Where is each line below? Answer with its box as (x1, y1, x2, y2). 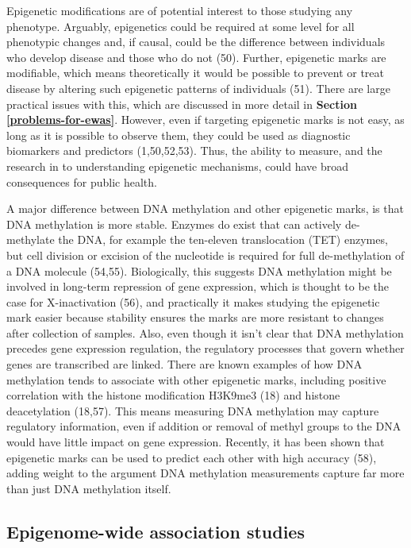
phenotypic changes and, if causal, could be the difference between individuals (6, 33, 386, 50)
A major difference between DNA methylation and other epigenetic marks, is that (6, 200, 404, 217)
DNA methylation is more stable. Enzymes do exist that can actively (6, 215, 342, 232)
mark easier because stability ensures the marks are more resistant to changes (6, 309, 384, 326)
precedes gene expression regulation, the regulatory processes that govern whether (6, 340, 405, 357)
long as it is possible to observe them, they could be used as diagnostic (6, 126, 351, 143)
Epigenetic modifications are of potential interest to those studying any (6, 2, 353, 18)
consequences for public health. (6, 173, 157, 190)
